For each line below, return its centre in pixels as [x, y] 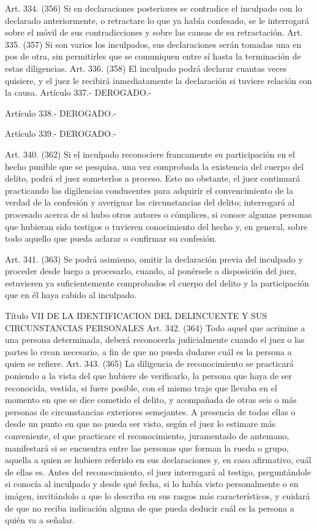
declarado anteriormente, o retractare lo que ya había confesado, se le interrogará [157, 20]
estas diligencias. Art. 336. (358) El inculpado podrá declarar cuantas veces [146, 68]
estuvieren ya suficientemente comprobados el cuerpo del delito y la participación [157, 282]
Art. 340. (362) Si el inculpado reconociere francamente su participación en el [150, 154]
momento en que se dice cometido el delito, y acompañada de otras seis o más [151, 400]
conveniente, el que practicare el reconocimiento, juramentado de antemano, [147, 436]
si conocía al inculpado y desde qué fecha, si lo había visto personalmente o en [152, 484]
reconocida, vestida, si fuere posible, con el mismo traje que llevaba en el [141, 387]
